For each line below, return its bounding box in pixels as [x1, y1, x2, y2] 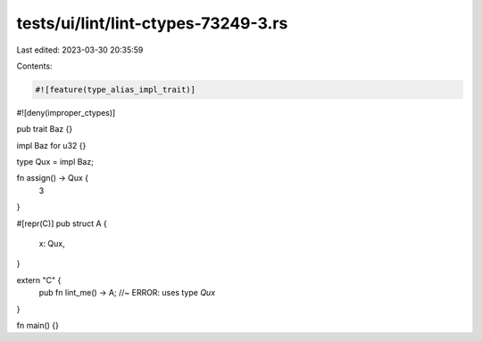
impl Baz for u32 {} [16, 140, 87, 150]
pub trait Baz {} [16, 124, 73, 134]
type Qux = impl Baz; [16, 157, 94, 167]
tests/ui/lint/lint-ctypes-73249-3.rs [16, 13, 288, 33]
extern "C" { [16, 274, 62, 285]
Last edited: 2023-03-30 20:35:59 [16, 45, 144, 55]
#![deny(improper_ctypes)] [16, 107, 116, 118]
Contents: [16, 61, 53, 71]
